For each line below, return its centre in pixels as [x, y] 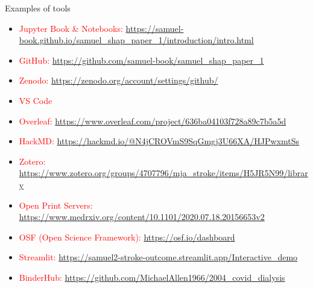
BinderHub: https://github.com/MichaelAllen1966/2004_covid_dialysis [152, 277]
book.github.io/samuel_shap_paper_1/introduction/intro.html [136, 40]
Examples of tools [38, 8]
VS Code [36, 100]
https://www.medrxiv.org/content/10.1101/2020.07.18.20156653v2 [142, 217]
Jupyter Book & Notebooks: [71, 28]
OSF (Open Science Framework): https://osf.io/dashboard [127, 237]
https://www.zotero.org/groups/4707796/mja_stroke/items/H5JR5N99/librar [163, 173]
